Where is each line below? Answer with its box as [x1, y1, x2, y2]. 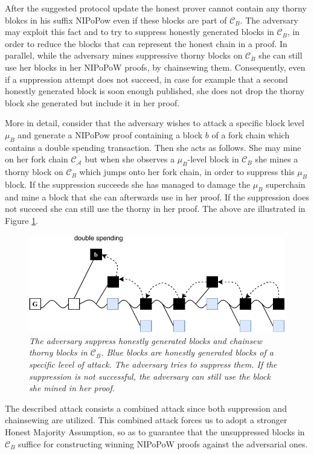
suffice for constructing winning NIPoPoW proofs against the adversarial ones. [18, 437, 308, 450]
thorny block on [5, 165, 63, 178]
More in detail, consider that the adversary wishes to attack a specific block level [5, 117, 304, 129]
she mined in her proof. [29, 382, 115, 394]
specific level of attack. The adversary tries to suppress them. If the [29, 357, 277, 370]
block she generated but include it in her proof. [5, 96, 180, 109]
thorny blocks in [29, 346, 88, 359]
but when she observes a [85, 153, 175, 165]
